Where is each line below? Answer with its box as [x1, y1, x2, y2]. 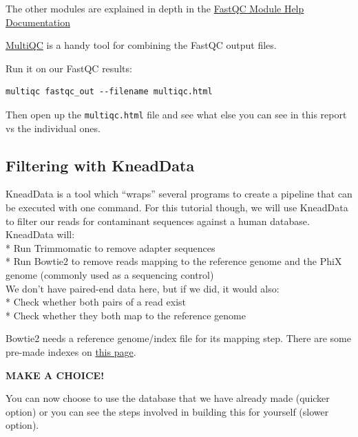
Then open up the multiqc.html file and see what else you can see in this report [6, 107, 347, 121]
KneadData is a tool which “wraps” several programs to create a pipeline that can [6, 186, 352, 201]
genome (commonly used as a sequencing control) [6, 267, 214, 281]
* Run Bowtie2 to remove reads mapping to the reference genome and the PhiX [6, 254, 342, 268]
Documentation [6, 14, 70, 29]
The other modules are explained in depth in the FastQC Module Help [6, 1, 304, 15]
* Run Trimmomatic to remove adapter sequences [6, 240, 215, 255]
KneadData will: [6, 227, 75, 242]
